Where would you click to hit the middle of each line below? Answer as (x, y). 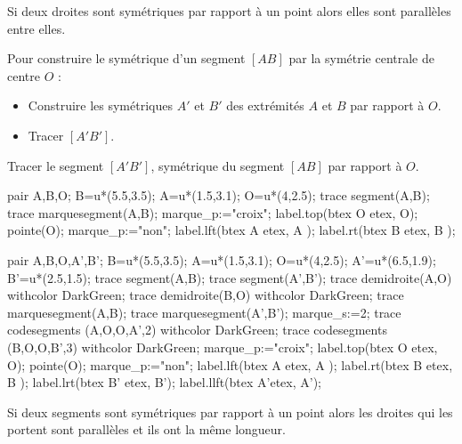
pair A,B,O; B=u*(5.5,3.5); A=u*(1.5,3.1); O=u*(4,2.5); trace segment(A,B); (219, 195)
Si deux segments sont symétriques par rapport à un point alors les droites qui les (230, 412)
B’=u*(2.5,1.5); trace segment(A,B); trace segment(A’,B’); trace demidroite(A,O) (230, 277)
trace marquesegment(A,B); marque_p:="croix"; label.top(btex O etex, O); (213, 212)
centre (24, 75)
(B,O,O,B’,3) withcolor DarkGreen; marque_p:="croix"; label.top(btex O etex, (223, 347)
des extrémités (265, 105)
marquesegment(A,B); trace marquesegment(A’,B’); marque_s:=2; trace (204, 312)
